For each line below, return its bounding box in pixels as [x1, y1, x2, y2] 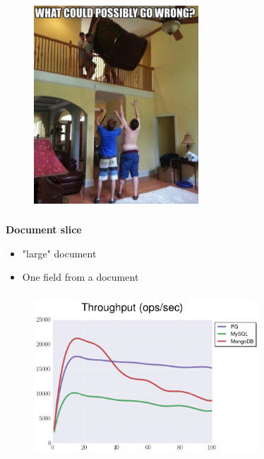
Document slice [6, 222, 82, 237]
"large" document [22, 245, 97, 260]
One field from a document [22, 269, 139, 284]
